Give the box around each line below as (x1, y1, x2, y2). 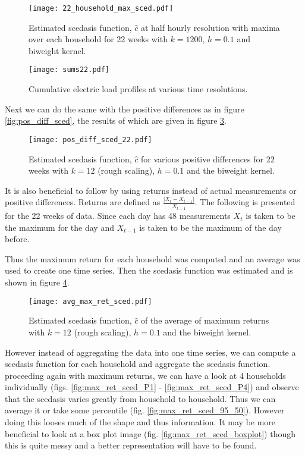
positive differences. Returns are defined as (5, 196, 161, 208)
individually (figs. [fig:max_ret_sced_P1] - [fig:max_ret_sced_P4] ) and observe (5, 381, 299, 393)
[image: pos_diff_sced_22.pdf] (29, 135, 152, 144)
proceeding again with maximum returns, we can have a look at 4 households (5, 369, 286, 381)
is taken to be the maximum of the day (139, 221, 282, 233)
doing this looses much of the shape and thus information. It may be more (5, 416, 276, 428)
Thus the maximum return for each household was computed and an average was (5, 252, 300, 265)
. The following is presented (194, 196, 295, 208)
